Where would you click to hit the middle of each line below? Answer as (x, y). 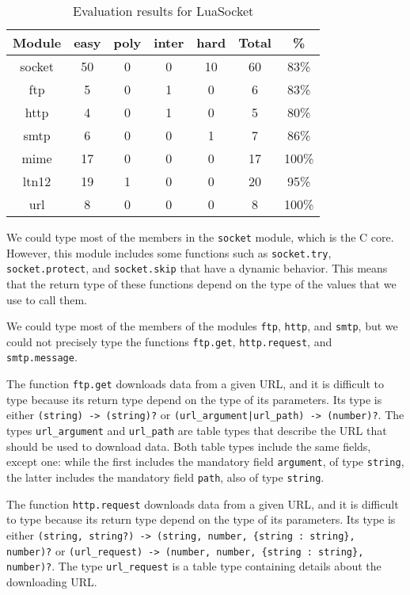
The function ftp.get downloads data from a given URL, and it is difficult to (195, 384)
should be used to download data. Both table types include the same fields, (189, 446)
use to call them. (47, 299)
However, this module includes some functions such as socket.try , (169, 252)
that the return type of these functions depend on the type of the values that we (201, 283)
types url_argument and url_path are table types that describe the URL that (197, 431)
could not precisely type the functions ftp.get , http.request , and (169, 341)
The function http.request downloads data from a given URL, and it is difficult (203, 503)
